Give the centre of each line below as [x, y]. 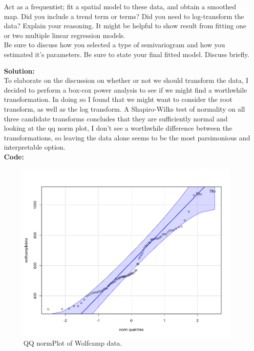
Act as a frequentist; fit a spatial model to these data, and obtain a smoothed [120, 6]
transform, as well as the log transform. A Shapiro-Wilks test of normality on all [125, 108]
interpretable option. [35, 147]
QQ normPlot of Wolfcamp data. [73, 343]
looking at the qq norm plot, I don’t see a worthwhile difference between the [118, 128]
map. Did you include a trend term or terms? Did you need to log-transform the [124, 16]
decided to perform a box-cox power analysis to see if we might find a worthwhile [126, 89]
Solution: [19, 70]
